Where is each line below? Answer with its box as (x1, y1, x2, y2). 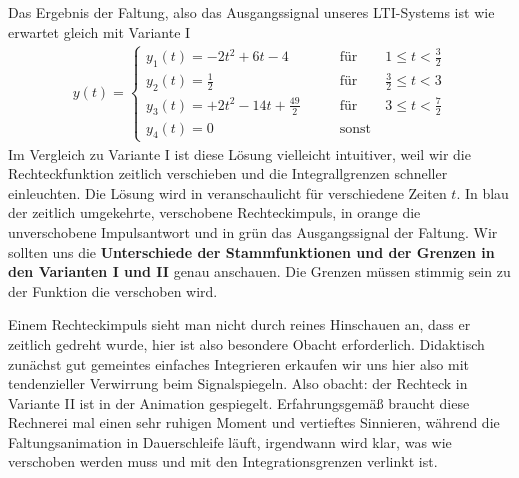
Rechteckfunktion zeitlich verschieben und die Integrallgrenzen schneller (8, 163, 448, 184)
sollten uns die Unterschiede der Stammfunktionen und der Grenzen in (8, 241, 495, 262)
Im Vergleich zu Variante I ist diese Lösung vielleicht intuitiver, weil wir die (8, 143, 471, 164)
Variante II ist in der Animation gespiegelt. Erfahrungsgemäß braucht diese (8, 392, 470, 413)
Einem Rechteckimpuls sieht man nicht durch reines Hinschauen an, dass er (8, 314, 471, 335)
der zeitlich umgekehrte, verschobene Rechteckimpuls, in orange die (8, 202, 421, 223)
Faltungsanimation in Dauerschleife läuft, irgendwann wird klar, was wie (8, 431, 452, 452)
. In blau (456, 182, 509, 203)
